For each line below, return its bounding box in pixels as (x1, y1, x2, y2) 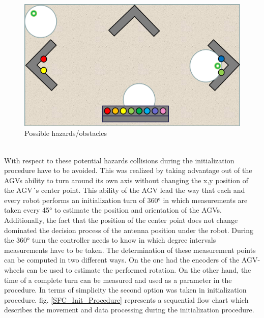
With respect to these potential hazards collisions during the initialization (4, 155, 234, 165)
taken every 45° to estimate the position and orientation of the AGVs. (4, 205, 222, 215)
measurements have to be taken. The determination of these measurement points (4, 244, 256, 255)
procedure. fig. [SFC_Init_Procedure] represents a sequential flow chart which (4, 294, 249, 305)
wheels (4, 265, 24, 275)
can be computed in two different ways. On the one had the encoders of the (4, 254, 240, 265)
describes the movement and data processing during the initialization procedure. (4, 304, 254, 315)
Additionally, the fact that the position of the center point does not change (4, 215, 238, 225)
